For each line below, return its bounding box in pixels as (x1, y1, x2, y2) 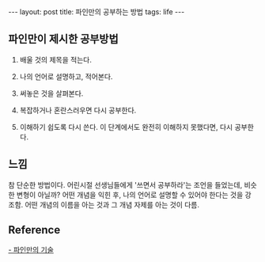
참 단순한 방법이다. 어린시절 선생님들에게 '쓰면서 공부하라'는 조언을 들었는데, (8, 180, 243, 189)
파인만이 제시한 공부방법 (8, 32, 119, 46)
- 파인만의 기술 (8, 245, 54, 255)
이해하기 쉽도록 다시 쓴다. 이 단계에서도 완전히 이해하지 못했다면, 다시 (19, 122, 233, 131)
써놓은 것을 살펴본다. (19, 89, 84, 98)
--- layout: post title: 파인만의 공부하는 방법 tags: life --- (8, 7, 185, 17)
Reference (8, 223, 61, 237)
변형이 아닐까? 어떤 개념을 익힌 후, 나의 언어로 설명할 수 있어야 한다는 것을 (16, 190, 244, 199)
